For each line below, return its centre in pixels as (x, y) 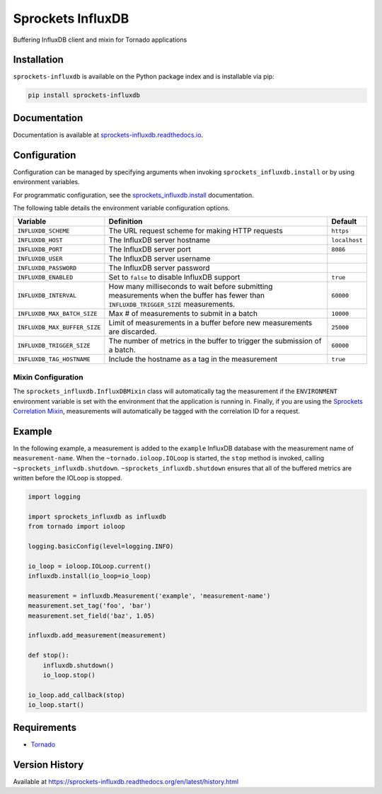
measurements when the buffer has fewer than (187, 295)
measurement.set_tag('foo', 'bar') (89, 606)
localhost (347, 240)
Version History (48, 765)
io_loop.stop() (69, 675)
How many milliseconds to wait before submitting (191, 287)
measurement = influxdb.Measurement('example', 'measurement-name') (149, 596)
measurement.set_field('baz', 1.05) (92, 616)
